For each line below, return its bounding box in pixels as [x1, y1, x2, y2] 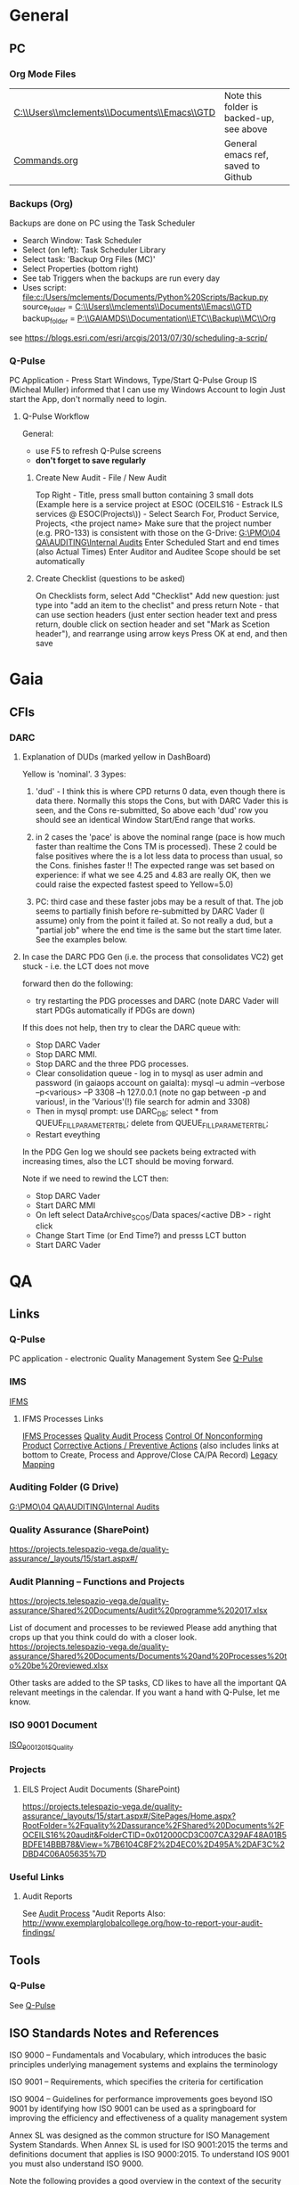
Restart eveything [35, 1129, 101, 1139]
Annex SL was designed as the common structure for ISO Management [9, 2130, 270, 2140]
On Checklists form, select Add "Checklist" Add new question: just [35, 590, 280, 602]
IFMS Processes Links [21, 1413, 104, 1424]
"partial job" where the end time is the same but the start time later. [35, 924, 282, 935]
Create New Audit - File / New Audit [35, 472, 167, 483]
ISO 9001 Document [9, 1719, 98, 1731]
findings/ [21, 1927, 55, 1938]
